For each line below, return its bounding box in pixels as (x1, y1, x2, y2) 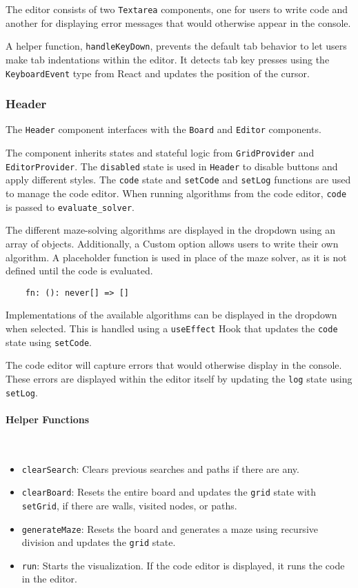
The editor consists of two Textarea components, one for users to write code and (6, 2, 348, 16)
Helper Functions (6, 412, 90, 426)
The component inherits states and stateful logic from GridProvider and (6, 145, 315, 160)
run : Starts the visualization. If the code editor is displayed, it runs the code (21, 558, 345, 572)
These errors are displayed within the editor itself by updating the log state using (6, 371, 352, 385)
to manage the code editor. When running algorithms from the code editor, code (6, 186, 347, 200)
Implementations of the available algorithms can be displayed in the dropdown (6, 307, 337, 322)
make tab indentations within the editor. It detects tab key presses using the (6, 52, 330, 66)
